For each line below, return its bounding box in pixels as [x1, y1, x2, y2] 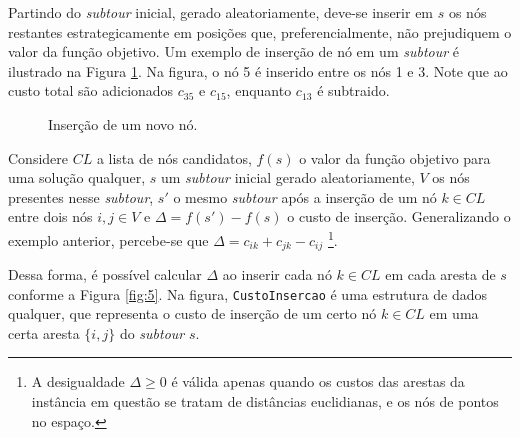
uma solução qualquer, [8, 167, 146, 188]
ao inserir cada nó [222, 264, 332, 285]
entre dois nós [8, 206, 93, 227]
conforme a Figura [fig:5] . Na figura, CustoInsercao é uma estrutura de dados [8, 283, 488, 304]
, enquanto [226, 80, 292, 101]
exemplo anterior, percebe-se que [8, 229, 209, 250]
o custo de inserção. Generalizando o [287, 206, 511, 227]
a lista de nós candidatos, [96, 147, 252, 168]
